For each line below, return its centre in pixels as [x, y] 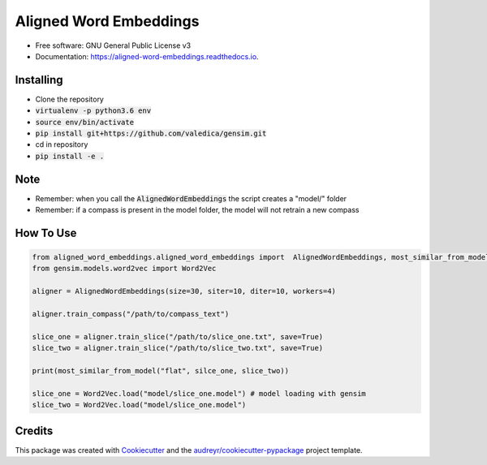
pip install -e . [70, 156]
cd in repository [62, 144]
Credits [34, 431]
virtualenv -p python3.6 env [93, 111]
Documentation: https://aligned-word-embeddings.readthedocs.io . [147, 56]
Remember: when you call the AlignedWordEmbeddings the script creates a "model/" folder [191, 198]
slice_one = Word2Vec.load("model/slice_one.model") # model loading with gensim [199, 393]
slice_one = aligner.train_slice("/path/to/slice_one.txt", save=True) [178, 336]
